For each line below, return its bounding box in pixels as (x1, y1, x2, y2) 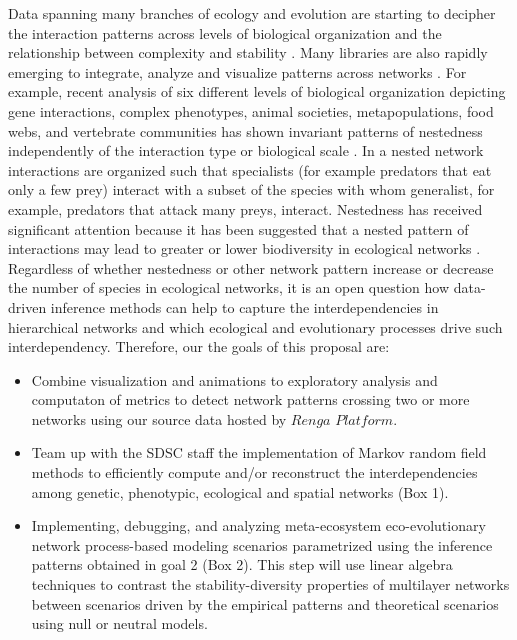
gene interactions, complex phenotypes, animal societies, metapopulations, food (8, 100, 494, 121)
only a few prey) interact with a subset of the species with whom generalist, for (8, 179, 495, 200)
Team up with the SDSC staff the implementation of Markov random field (31, 442, 487, 463)
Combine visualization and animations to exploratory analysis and (31, 369, 438, 390)
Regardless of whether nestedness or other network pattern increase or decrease (8, 257, 494, 278)
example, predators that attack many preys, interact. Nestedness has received (8, 198, 483, 219)
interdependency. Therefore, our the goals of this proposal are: (8, 336, 390, 357)
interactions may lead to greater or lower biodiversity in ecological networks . (8, 238, 481, 259)
